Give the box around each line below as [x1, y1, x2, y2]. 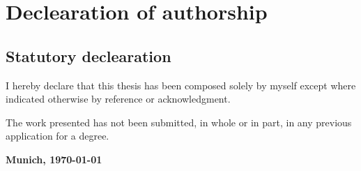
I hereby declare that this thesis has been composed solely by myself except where [6, 77, 356, 92]
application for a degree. [6, 128, 109, 143]
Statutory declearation [6, 45, 171, 66]
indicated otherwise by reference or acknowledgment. [6, 91, 231, 106]
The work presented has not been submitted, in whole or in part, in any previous [6, 114, 352, 129]
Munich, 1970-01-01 [6, 151, 102, 166]
